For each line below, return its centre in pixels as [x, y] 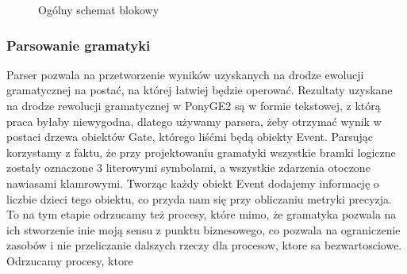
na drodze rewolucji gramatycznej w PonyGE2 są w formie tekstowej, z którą [194, 105]
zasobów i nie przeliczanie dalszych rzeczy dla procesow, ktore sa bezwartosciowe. [204, 245]
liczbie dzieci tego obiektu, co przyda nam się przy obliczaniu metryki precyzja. [199, 198]
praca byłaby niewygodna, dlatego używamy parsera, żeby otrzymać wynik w [194, 121]
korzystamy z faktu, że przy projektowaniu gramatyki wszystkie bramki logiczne [201, 152]
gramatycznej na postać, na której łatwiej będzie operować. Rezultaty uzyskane [200, 90]
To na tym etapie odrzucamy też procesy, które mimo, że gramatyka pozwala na [202, 214]
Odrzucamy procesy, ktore [70, 260]
